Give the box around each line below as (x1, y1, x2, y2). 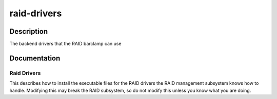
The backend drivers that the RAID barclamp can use (9, 41, 122, 47)
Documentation (9, 54, 61, 62)
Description (9, 27, 48, 36)
